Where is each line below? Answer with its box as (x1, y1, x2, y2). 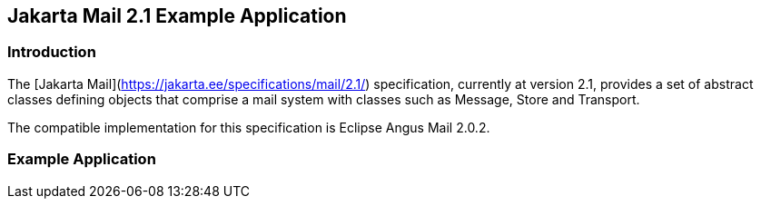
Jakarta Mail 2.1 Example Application (7, 5, 347, 27)
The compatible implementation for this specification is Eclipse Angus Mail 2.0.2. (7, 119, 490, 135)
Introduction (7, 43, 96, 62)
